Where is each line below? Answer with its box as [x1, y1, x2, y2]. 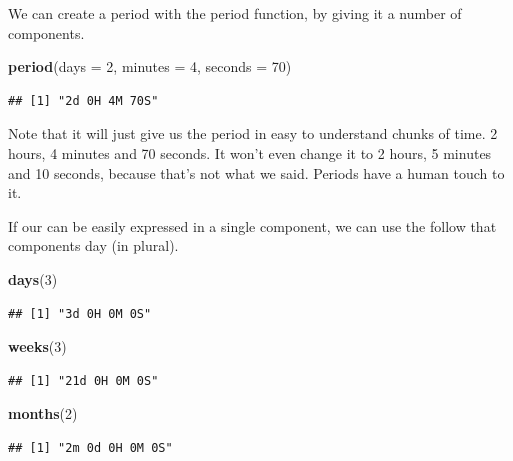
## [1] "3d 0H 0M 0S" [8, 306, 152, 321]
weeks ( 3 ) [8, 336, 67, 357]
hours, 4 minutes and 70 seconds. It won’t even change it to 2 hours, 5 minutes [8, 142, 492, 163]
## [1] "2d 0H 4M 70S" [8, 93, 159, 108]
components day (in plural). [8, 235, 179, 256]
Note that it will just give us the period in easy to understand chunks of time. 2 [8, 123, 498, 144]
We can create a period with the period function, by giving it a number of [8, 3, 462, 23]
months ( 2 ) [8, 403, 78, 424]
